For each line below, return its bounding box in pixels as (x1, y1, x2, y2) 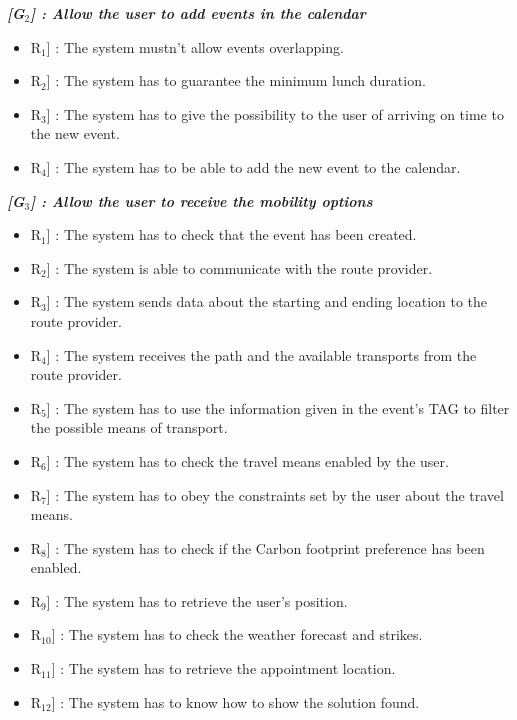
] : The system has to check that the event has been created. (46, 224, 417, 245)
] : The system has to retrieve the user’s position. (46, 590, 348, 611)
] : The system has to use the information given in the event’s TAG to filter (46, 397, 510, 418)
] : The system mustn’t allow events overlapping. (46, 36, 344, 57)
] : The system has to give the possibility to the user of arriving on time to (46, 103, 504, 124)
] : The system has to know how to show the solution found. (51, 691, 420, 712)
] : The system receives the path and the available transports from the (46, 344, 477, 365)
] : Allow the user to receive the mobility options (30, 190, 373, 211)
